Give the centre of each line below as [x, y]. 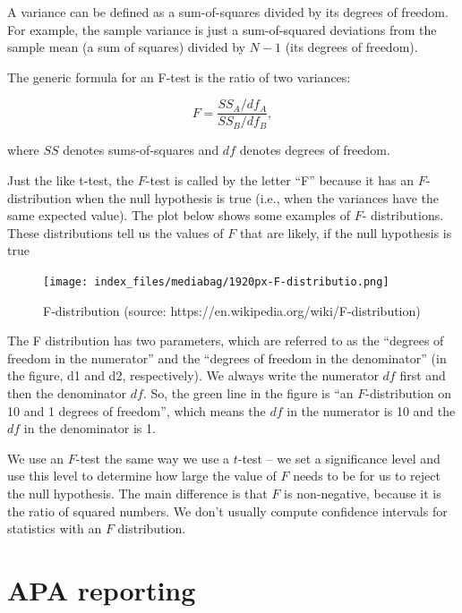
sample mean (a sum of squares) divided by [126, 47]
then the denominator [67, 393]
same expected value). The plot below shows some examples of [179, 215]
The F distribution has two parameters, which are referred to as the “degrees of [226, 341]
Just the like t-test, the [71, 180]
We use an [36, 458]
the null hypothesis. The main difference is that [137, 493]
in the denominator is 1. [90, 428]
